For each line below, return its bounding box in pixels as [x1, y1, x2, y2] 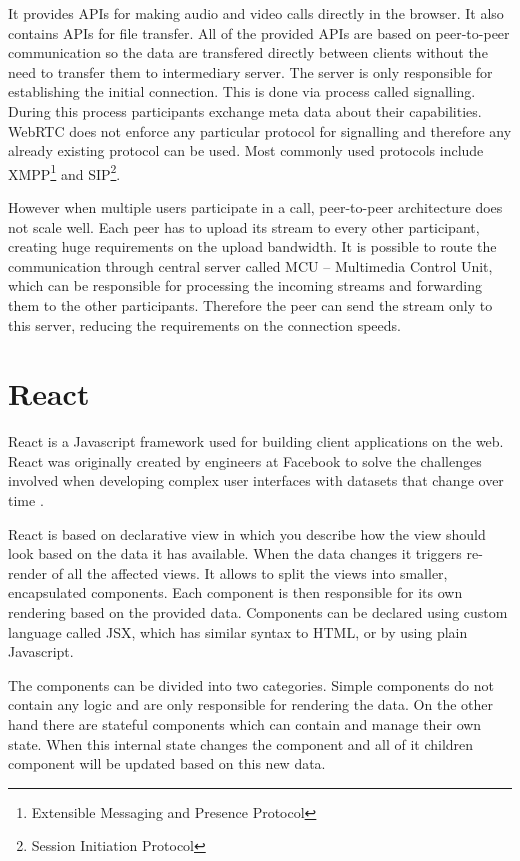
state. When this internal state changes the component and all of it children [8, 733, 474, 754]
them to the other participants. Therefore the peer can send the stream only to [8, 294, 493, 315]
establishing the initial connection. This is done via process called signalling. [8, 81, 476, 102]
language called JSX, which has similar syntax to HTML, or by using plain [8, 621, 468, 642]
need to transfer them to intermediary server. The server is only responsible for [8, 61, 493, 82]
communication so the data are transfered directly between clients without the [8, 42, 488, 63]
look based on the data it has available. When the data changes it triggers [8, 543, 462, 564]
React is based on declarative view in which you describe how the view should [8, 523, 486, 544]
